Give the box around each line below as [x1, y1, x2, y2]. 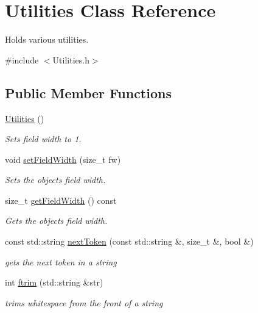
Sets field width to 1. [5, 132, 82, 145]
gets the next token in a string [5, 255, 117, 268]
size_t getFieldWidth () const [5, 193, 117, 206]
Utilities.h [52, 53, 89, 66]
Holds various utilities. [5, 33, 89, 46]
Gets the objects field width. [5, 214, 108, 227]
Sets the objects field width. [5, 173, 106, 186]
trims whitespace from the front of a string [5, 296, 163, 309]
